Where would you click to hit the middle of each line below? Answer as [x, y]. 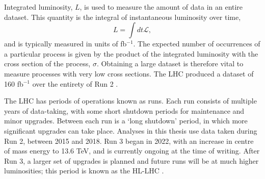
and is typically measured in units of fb [65, 44]
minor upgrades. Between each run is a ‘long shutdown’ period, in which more [126, 121]
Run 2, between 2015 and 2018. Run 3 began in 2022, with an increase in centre [129, 140]
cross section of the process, [47, 63]
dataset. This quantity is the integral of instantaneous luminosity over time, [123, 17]
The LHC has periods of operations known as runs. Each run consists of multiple [130, 101]
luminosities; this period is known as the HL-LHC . [84, 171]
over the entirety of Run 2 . [75, 83]
